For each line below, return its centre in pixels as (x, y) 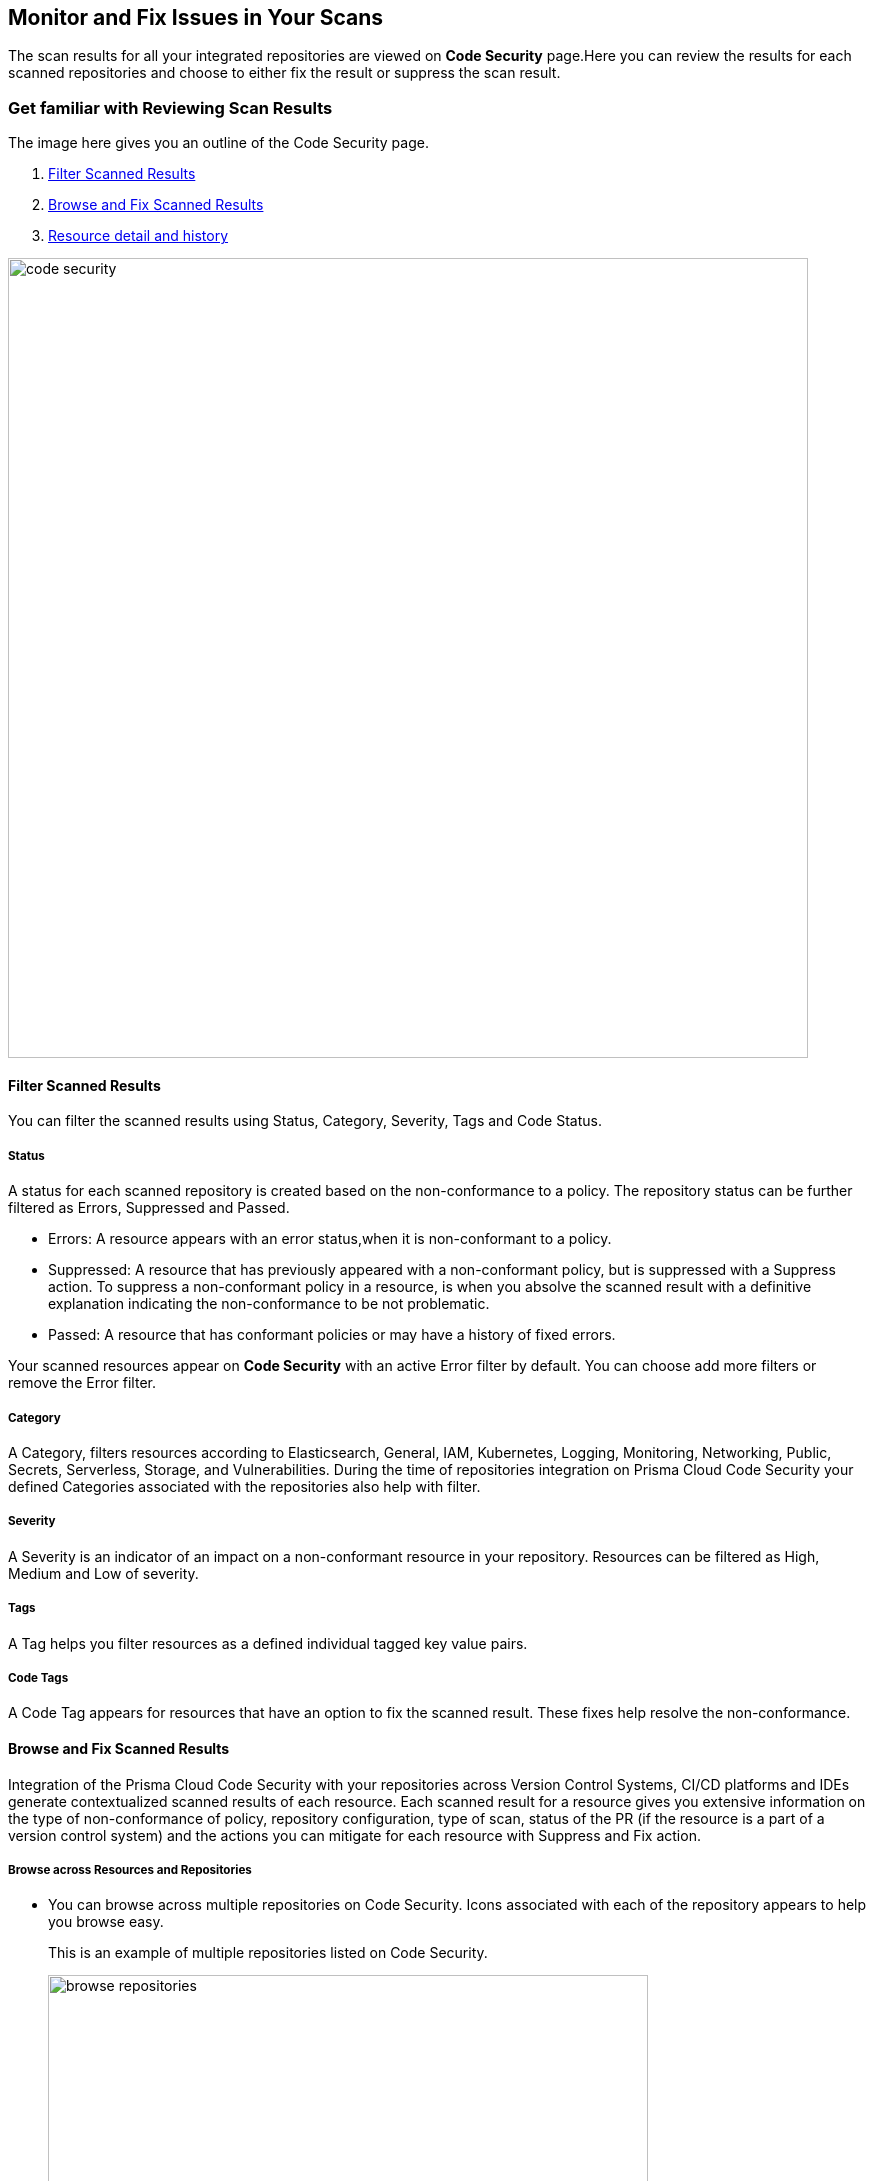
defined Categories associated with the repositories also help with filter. (244, 1486)
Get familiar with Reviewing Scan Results (170, 107)
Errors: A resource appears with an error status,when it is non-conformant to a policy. (330, 1239)
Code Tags (38, 1677)
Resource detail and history (138, 236)
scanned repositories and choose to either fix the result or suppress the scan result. (284, 73)
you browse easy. (106, 1922)
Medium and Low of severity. (103, 1573)
